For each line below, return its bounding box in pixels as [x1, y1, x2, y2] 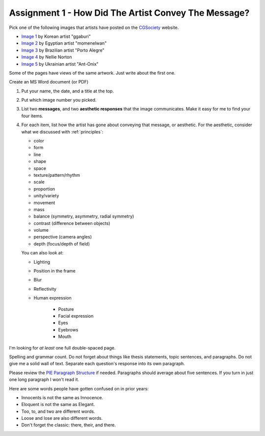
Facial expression [58, 313, 94, 319]
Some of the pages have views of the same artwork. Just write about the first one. [9, 70, 176, 76]
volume [33, 227, 49, 233]
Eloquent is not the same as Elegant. [21, 402, 95, 408]
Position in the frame [33, 268, 76, 274]
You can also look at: [21, 250, 64, 256]
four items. [21, 113, 44, 119]
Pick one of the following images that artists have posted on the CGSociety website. [9, 25, 179, 30]
